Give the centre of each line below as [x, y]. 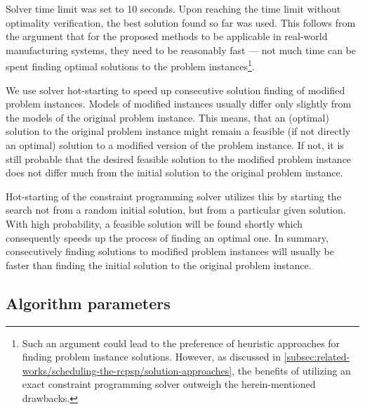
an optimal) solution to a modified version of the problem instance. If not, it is [175, 145]
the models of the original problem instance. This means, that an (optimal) [167, 117]
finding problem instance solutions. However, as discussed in [151, 357]
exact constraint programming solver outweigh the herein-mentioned [169, 384]
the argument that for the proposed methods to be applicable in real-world [167, 36]
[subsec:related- [317, 357]
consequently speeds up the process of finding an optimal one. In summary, [167, 237]
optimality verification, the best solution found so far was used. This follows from [181, 22]
